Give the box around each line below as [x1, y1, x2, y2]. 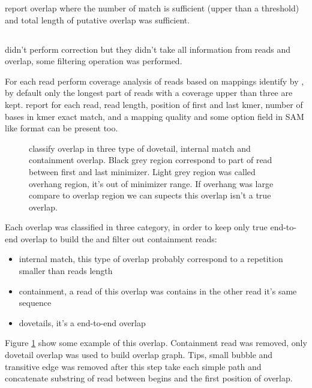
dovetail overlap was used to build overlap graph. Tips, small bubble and [5, 348, 273, 361]
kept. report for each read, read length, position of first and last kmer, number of [5, 98, 303, 110]
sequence [19, 296, 52, 309]
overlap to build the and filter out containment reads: [20, 232, 217, 245]
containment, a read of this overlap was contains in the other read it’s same [19, 284, 297, 297]
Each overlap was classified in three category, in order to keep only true [5, 221, 268, 233]
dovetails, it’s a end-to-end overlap [19, 316, 146, 329]
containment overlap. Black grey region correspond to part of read [29, 154, 272, 166]
